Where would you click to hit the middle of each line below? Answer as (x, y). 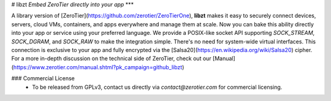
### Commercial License (43, 78)
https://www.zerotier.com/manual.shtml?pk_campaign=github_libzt (98, 67)
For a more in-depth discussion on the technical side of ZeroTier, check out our (111, 59)
